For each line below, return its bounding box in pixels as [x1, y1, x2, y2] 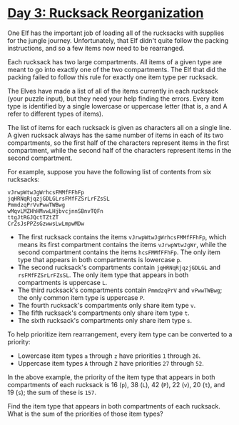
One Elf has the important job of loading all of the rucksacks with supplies [7, 29, 225, 37]
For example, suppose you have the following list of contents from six [7, 167, 212, 176]
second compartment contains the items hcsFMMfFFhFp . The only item [17, 248, 221, 256]
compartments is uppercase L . [17, 278, 108, 286]
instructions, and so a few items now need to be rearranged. [7, 44, 185, 52]
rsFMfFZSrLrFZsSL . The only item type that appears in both [17, 270, 189, 279]
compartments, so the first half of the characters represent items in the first [7, 138, 230, 147]
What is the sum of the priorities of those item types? [7, 409, 163, 418]
